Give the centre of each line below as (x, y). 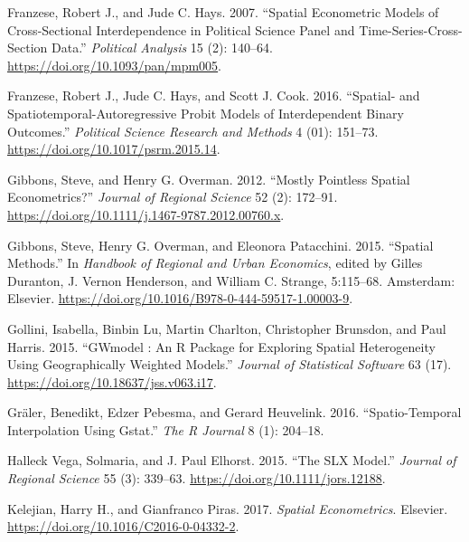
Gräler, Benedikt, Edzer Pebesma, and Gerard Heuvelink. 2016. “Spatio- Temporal (234, 412)
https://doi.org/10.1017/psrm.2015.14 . (114, 149)
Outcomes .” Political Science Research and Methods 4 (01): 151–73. (193, 131)
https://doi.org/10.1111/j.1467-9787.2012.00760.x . (146, 214)
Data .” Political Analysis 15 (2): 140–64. (162, 48)
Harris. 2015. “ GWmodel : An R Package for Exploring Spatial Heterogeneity (221, 346)
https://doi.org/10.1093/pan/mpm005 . (115, 65)
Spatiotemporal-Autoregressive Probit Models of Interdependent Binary (206, 113)
